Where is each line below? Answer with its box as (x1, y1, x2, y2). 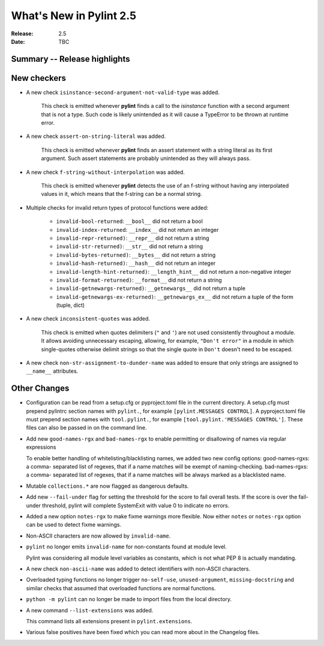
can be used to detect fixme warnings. (26, 521, 122, 529)
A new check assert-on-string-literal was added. (26, 132, 166, 140)
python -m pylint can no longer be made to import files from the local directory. (26, 596, 232, 603)
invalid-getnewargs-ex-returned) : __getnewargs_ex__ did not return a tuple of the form (56, 293, 294, 300)
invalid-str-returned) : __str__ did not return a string (56, 243, 203, 250)
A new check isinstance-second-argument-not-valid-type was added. (26, 89, 220, 96)
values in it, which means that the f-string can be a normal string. (41, 191, 202, 198)
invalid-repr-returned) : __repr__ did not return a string (56, 234, 209, 242)
